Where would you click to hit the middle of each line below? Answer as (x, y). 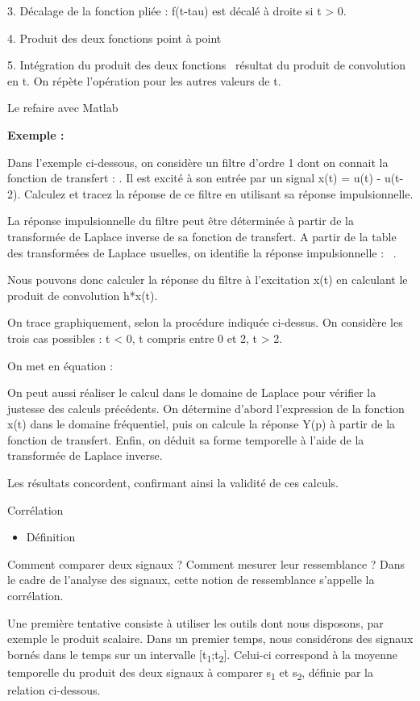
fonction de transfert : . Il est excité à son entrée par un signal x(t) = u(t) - (194, 178)
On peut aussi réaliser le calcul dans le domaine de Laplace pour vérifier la (192, 392)
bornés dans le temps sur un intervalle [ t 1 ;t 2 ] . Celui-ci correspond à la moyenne (203, 655)
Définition (51, 537)
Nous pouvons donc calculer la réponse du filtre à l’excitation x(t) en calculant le (208, 280)
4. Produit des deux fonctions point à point (114, 38)
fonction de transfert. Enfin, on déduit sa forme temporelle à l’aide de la (186, 439)
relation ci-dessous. (54, 690)
